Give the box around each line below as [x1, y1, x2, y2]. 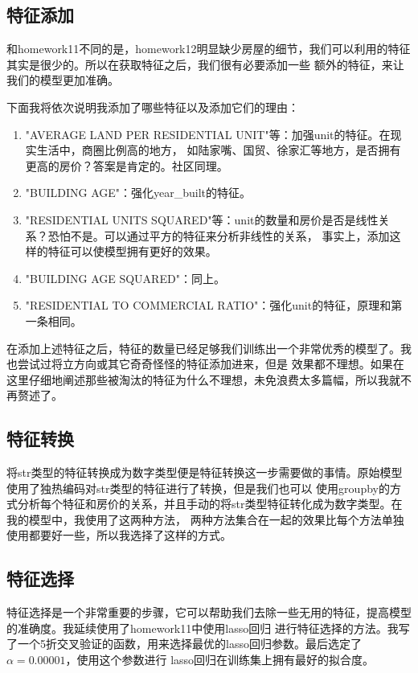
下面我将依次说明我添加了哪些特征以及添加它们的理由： [6, 98, 299, 115]
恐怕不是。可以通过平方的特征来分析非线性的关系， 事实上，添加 [47, 227, 390, 244]
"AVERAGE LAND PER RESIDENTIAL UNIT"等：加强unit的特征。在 [25, 125, 391, 142]
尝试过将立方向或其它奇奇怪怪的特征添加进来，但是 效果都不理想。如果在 [17, 355, 404, 372]
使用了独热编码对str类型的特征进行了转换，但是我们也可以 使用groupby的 [6, 479, 390, 496]
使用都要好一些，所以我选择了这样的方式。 [6, 527, 232, 544]
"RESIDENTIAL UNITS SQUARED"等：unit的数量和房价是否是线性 [25, 211, 379, 228]
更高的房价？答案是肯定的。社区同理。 [25, 157, 228, 174]
